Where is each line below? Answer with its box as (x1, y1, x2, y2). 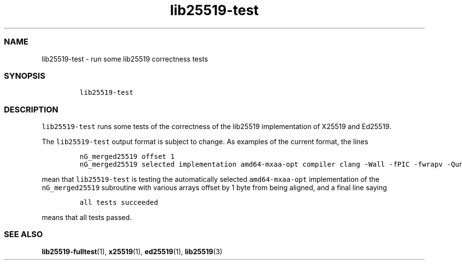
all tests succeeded (79, 198, 158, 206)
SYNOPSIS (4, 70, 46, 81)
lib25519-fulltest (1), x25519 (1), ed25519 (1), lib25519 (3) (42, 247, 223, 256)
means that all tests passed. (42, 213, 132, 221)
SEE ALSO (4, 229, 43, 240)
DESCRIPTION (4, 104, 59, 114)
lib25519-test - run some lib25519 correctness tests (42, 54, 208, 63)
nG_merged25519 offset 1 (79, 153, 175, 160)
